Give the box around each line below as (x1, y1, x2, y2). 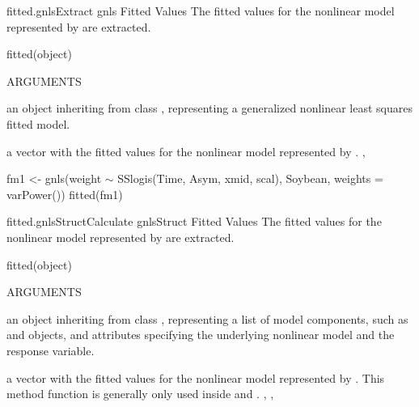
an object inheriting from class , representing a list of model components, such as (6, 310, 408, 327)
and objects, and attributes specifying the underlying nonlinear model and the (6, 326, 395, 343)
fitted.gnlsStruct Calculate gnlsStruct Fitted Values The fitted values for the (6, 213, 382, 230)
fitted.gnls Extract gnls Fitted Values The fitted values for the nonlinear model (6, 2, 395, 19)
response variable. (6, 341, 95, 358)
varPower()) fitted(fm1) (6, 185, 123, 202)
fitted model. (6, 115, 70, 132)
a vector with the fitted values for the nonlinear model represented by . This (6, 369, 385, 386)
